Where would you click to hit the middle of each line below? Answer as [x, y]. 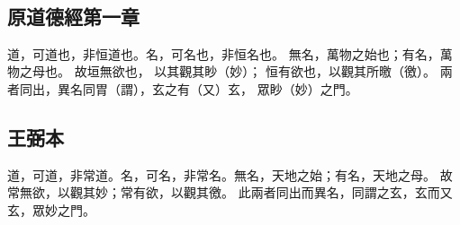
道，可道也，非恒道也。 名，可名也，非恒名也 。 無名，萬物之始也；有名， [224, 53]
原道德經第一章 [73, 16]
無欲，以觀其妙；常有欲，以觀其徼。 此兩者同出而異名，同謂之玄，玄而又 [236, 192]
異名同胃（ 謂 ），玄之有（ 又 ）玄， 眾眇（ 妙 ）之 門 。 [207, 88]
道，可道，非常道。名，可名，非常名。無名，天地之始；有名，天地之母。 [221, 174]
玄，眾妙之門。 [51, 209]
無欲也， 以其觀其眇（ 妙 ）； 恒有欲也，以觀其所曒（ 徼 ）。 [268, 71]
